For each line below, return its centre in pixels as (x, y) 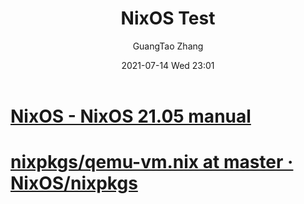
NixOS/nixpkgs (74, 183)
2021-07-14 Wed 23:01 (168, 65)
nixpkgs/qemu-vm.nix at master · (152, 162)
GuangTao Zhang (168, 46)
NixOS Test (168, 18)
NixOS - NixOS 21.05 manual (131, 116)
